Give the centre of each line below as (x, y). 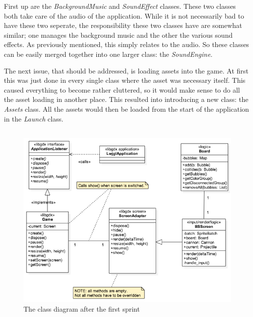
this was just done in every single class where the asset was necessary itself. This (125, 80)
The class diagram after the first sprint (82, 308)
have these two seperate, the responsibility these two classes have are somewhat (123, 25)
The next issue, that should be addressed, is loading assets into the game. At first (126, 70)
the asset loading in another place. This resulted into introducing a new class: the (126, 99)
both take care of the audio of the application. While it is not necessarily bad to (124, 15)
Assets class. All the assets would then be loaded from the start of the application (126, 109)
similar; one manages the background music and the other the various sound (118, 35)
